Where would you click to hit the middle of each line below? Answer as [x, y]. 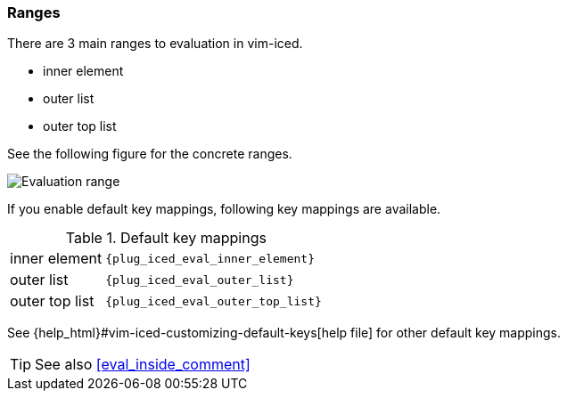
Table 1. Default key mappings [166, 238]
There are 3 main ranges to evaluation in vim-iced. [155, 44]
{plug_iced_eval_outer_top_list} [214, 301]
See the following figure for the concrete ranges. [150, 154]
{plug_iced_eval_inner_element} [210, 258]
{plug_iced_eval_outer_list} [200, 280]
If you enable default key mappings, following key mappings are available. [224, 209]
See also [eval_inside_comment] [143, 365]
